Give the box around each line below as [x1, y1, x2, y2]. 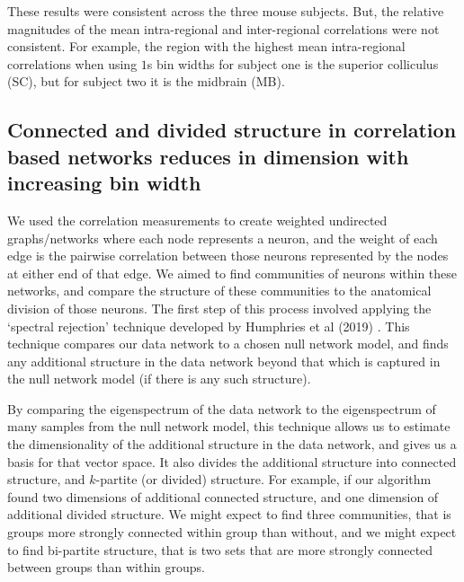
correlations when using [7, 54, 138, 73]
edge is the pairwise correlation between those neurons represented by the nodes [7, 246, 449, 265]
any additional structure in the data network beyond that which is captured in [7, 351, 441, 370]
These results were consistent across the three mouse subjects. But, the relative [7, 2, 444, 20]
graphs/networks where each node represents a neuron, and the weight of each [7, 228, 438, 247]
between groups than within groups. [7, 558, 205, 577]
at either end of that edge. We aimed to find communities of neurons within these [7, 263, 458, 282]
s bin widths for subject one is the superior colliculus [147, 54, 439, 73]
